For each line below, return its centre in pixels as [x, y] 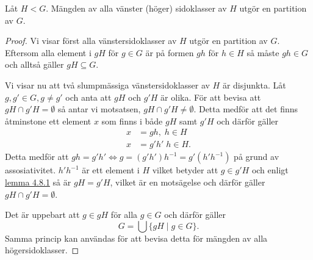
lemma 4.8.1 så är [38, 182]
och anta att [88, 97]
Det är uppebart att [42, 215]
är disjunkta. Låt [254, 85]
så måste [263, 52]
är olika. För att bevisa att [211, 97]
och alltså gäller [34, 64]
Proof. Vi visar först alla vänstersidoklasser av [91, 41]
